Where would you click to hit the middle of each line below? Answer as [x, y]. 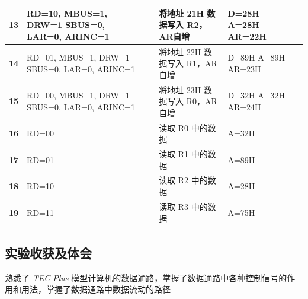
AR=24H [244, 106]
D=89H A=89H [256, 57]
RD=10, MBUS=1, [67, 13]
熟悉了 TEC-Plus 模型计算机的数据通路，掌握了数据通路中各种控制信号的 [146, 277]
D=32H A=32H [256, 95]
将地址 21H [182, 13]
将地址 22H [180, 51]
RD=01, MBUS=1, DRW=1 [78, 57]
